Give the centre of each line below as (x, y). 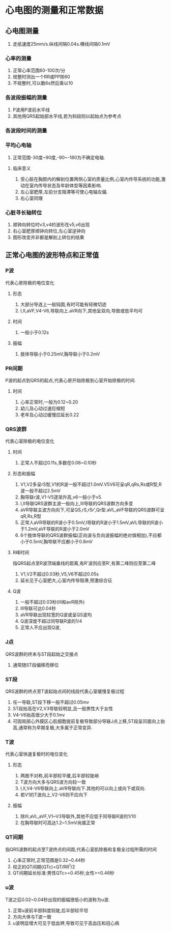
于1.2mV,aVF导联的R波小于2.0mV (55, 529)
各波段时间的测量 (26, 130)
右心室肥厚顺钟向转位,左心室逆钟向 (49, 231)
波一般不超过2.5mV (40, 491)
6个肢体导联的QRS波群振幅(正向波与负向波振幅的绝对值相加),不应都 (91, 535)
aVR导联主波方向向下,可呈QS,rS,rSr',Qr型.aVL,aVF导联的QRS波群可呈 (92, 510)
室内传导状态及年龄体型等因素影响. (66, 185)
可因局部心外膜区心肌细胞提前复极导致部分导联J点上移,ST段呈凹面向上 (87, 721)
